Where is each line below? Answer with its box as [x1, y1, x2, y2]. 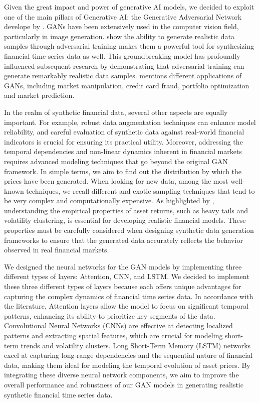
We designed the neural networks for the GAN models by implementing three [4, 261, 242, 272]
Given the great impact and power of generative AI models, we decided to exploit [4, 2, 254, 12]
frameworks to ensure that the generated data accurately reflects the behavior [4, 234, 243, 245]
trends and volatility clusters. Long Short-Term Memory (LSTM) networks [21, 340, 251, 350]
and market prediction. [4, 90, 75, 100]
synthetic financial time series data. [4, 389, 113, 399]
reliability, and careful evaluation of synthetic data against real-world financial [4, 126, 244, 137]
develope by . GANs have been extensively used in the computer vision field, [4, 21, 239, 32]
